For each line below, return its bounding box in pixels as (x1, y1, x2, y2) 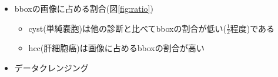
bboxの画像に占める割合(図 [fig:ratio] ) (14, 2, 153, 14)
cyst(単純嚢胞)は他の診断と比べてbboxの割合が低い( (28, 22, 226, 34)
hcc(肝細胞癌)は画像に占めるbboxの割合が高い (28, 42, 205, 54)
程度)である (230, 22, 275, 34)
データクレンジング (14, 62, 89, 74)
